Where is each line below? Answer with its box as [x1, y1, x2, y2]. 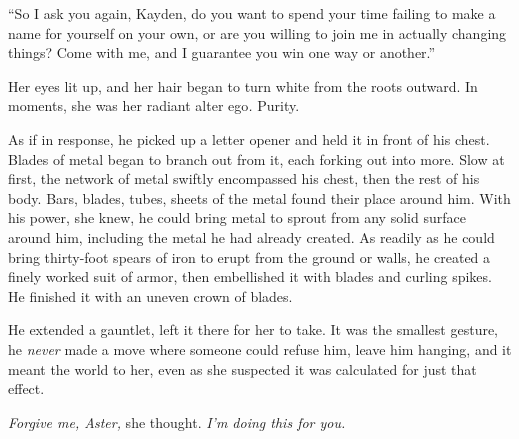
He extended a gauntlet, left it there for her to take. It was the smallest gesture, [8, 319, 499, 340]
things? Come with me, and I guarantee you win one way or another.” [8, 42, 436, 63]
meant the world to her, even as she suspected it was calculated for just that [8, 358, 477, 379]
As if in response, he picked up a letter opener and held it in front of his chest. [8, 128, 490, 149]
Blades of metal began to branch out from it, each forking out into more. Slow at [8, 148, 505, 169]
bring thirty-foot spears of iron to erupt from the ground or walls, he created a [8, 246, 491, 267]
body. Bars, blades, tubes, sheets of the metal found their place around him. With [8, 187, 511, 208]
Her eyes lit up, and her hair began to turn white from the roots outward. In [8, 75, 478, 96]
